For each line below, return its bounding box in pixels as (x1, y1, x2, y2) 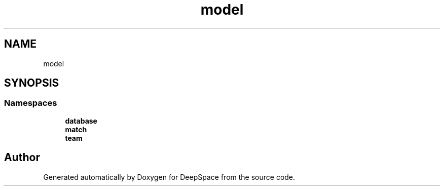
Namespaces (4, 98, 57, 108)
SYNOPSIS (4, 77, 59, 90)
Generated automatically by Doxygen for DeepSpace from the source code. (43, 172, 295, 181)
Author (4, 151, 40, 164)
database (65, 116, 97, 125)
